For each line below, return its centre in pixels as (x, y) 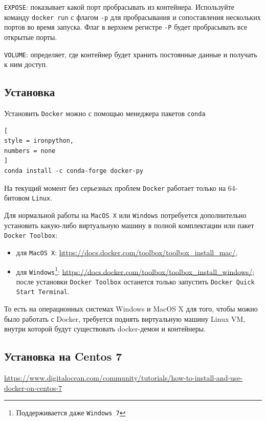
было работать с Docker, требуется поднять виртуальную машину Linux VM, (125, 318)
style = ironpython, (39, 141)
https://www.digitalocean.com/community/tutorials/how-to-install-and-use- (124, 378)
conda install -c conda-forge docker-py (74, 171)
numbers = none (30, 151)
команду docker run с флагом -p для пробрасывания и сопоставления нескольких (132, 17)
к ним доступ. (26, 64)
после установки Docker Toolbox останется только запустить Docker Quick (135, 281)
